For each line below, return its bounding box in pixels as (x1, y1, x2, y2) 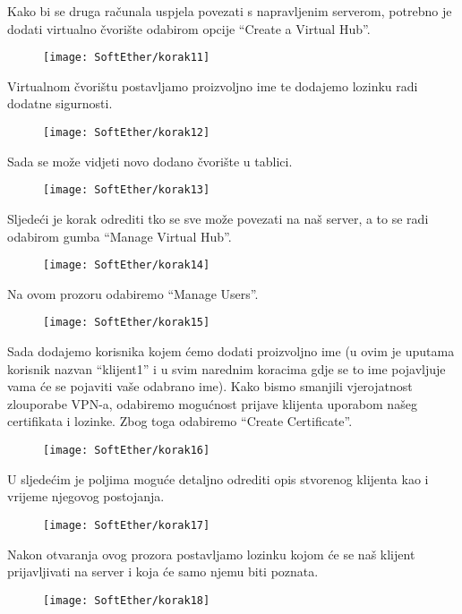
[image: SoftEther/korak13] (43, 183, 210, 197)
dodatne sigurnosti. (7, 94, 113, 113)
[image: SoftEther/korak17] (43, 518, 210, 532)
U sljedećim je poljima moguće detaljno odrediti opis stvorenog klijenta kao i (7, 469, 429, 488)
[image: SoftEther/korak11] (43, 51, 210, 64)
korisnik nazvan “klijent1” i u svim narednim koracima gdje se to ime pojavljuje (7, 359, 446, 378)
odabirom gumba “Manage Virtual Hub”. (7, 226, 232, 245)
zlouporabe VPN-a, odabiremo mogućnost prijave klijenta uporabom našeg (7, 394, 417, 413)
